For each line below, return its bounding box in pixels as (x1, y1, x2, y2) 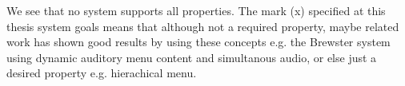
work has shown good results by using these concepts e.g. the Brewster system (6, 33, 391, 50)
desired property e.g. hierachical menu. (6, 64, 197, 81)
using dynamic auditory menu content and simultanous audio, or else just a (6, 49, 377, 65)
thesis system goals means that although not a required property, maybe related (6, 18, 399, 34)
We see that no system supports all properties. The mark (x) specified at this (6, 2, 386, 18)
